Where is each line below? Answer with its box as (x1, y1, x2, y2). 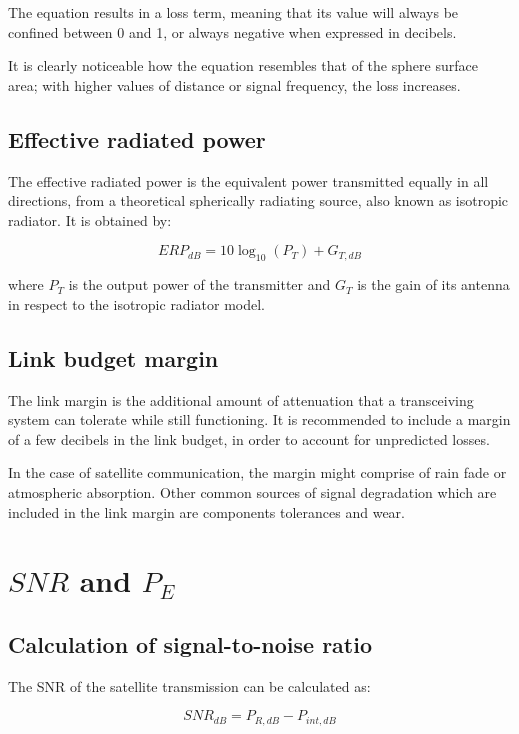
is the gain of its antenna (357, 274, 510, 295)
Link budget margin (8, 342, 219, 373)
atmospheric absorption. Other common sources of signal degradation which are (8, 481, 497, 502)
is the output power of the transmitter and (68, 274, 331, 295)
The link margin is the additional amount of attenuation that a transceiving (8, 389, 474, 410)
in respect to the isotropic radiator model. (8, 293, 265, 314)
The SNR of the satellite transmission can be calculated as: (8, 675, 371, 696)
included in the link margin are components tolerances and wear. (8, 501, 405, 522)
